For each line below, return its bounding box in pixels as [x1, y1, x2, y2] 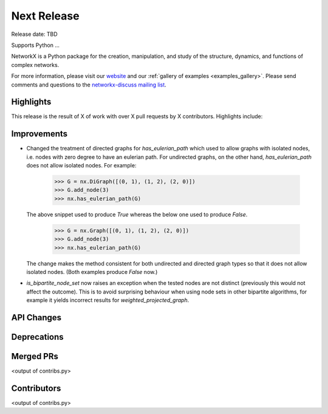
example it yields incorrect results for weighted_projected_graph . [26, 296, 190, 304]
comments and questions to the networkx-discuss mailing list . [11, 81, 166, 88]
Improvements [11, 128, 68, 139]
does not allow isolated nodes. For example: [26, 162, 137, 169]
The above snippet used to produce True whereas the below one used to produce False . [26, 211, 248, 218]
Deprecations [11, 332, 64, 342]
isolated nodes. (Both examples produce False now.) [26, 268, 158, 275]
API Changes [11, 312, 62, 323]
